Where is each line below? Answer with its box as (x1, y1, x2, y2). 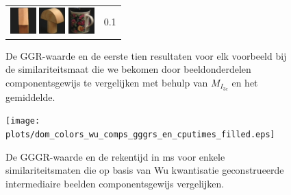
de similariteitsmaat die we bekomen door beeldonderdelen (5, 62, 251, 76)
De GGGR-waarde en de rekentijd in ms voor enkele (5, 149, 225, 163)
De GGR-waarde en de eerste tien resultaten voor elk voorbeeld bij (5, 48, 287, 62)
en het (231, 75, 258, 89)
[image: (5, 116, 40, 126)
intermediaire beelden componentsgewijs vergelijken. (5, 176, 225, 190)
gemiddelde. (5, 89, 55, 104)
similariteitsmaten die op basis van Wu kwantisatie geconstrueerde (5, 163, 284, 177)
